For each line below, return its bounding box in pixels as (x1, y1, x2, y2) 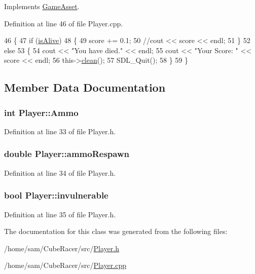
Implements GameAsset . (4, 1, 80, 11)
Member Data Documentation (4, 80, 166, 95)
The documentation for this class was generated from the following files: (4, 226, 228, 237)
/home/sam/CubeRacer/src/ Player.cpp (4, 260, 126, 270)
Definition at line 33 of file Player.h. (4, 126, 116, 136)
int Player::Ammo (4, 106, 79, 119)
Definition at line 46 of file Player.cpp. (4, 18, 123, 28)
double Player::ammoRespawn (4, 147, 129, 160)
